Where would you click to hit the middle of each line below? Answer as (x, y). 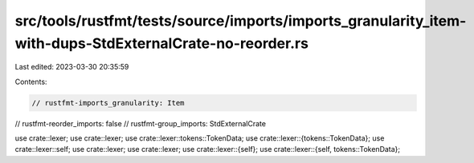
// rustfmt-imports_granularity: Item (108, 103)
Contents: (31, 81)
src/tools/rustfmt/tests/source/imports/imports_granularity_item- (241, 21)
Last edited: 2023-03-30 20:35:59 (72, 67)
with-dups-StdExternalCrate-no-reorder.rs (162, 43)
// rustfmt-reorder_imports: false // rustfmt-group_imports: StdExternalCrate (141, 123)
